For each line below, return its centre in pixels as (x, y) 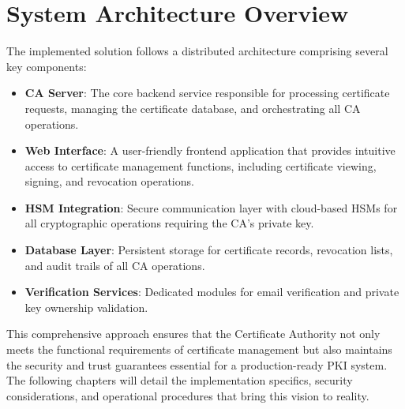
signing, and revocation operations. (109, 181)
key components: (47, 66)
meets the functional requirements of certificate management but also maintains (199, 349)
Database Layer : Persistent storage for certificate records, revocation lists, (209, 250)
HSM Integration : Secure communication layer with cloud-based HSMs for (211, 207)
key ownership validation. (86, 307)
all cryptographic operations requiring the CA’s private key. (169, 223)
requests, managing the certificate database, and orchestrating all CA (193, 108)
